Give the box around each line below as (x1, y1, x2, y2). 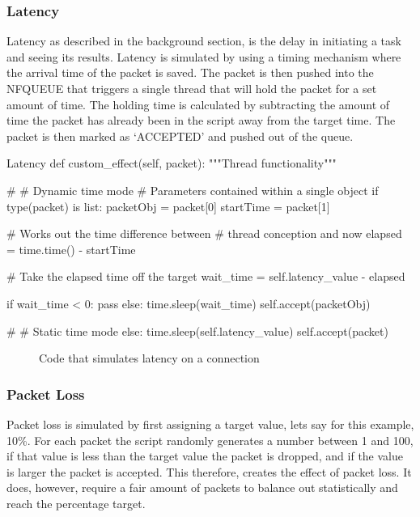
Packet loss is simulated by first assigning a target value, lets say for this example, (6, 415, 414, 432)
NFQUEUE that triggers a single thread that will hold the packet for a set (6, 80, 377, 96)
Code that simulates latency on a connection (39, 350, 260, 367)
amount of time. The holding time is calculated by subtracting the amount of (6, 95, 390, 112)
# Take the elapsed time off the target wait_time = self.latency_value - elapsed (6, 268, 405, 285)
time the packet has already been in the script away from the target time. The (6, 112, 396, 129)
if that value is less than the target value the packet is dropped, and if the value (6, 447, 403, 464)
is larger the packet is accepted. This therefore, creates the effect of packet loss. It (6, 463, 412, 480)
